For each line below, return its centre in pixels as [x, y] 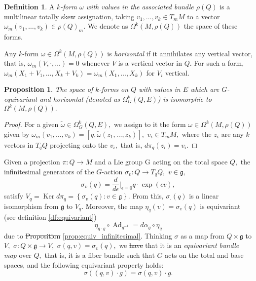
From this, [148, 196]
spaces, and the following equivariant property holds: [84, 264]
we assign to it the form [150, 124]
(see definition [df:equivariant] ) [50, 217]
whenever [96, 63]
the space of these [211, 26]
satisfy [14, 196]
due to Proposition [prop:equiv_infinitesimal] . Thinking [88, 235]
